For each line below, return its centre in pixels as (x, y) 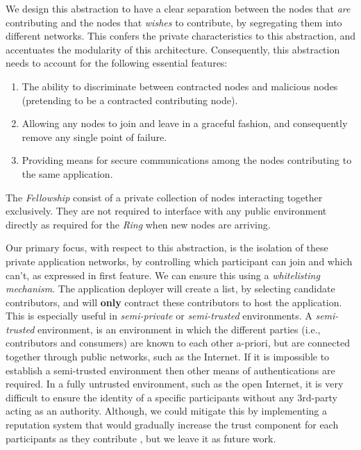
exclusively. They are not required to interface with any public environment (166, 211)
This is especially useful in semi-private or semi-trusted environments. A (159, 316)
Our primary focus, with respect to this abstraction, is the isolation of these (167, 248)
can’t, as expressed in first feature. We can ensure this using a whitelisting (163, 275)
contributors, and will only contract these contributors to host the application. (174, 302)
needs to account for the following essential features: (117, 63)
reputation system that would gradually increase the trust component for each (172, 425)
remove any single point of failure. (94, 136)
